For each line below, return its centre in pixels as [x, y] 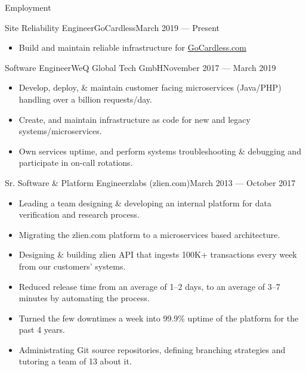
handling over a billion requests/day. [85, 99]
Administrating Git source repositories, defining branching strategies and [152, 349]
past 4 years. [42, 330]
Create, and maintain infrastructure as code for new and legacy [135, 119]
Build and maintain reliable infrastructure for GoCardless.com [132, 47]
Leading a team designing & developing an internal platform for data [145, 202]
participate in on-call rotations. [76, 163]
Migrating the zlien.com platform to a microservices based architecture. [149, 234]
